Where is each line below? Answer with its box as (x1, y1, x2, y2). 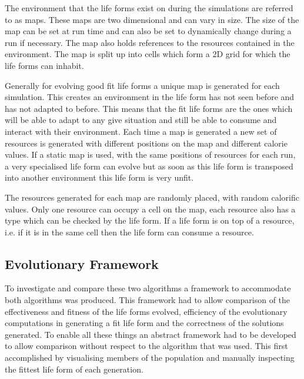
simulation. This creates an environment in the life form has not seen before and (5, 91, 295, 103)
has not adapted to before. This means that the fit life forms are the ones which (5, 102, 293, 114)
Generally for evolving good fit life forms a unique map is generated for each (5, 79, 280, 91)
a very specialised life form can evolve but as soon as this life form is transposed (5, 159, 293, 172)
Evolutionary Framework (5, 254, 159, 272)
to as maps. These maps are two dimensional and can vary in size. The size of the (5, 13, 299, 25)
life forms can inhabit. (5, 59, 84, 71)
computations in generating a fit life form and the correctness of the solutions (5, 317, 284, 329)
